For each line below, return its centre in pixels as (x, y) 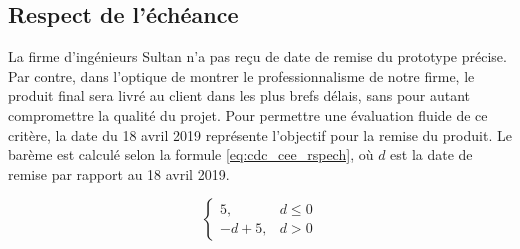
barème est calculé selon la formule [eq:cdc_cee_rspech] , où (191, 154)
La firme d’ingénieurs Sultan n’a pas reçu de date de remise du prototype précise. (257, 56)
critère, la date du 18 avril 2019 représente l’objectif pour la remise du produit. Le (260, 134)
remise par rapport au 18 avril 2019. (119, 173)
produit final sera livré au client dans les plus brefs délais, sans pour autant (239, 95)
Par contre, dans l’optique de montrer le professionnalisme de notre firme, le (241, 75)
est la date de (431, 154)
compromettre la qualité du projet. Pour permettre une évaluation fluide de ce (248, 114)
